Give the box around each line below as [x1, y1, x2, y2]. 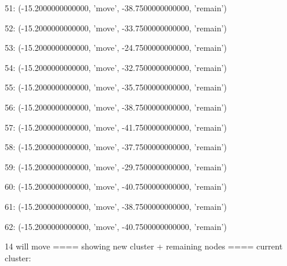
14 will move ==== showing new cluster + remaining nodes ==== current [5, 240, 283, 252]
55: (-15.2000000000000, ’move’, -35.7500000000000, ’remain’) [5, 81, 227, 93]
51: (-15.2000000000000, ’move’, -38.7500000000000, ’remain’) [5, 2, 227, 14]
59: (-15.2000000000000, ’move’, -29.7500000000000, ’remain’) [5, 160, 227, 173]
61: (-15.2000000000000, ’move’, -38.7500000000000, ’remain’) [5, 200, 227, 212]
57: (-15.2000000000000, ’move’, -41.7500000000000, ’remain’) [5, 121, 227, 133]
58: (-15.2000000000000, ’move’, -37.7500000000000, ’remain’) [5, 141, 227, 153]
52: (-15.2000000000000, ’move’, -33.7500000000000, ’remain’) [5, 21, 227, 34]
